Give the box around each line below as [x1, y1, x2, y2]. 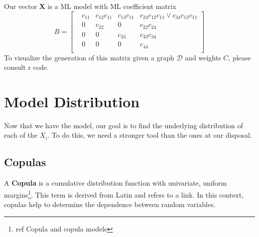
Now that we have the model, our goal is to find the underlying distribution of [4, 120, 243, 130]
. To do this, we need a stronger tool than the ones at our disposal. [47, 130, 252, 140]
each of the [4, 130, 37, 140]
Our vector [4, 1, 37, 11]
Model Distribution [4, 91, 140, 111]
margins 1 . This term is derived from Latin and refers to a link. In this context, [4, 188, 244, 200]
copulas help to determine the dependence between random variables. [4, 199, 216, 210]
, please [228, 52, 251, 62]
